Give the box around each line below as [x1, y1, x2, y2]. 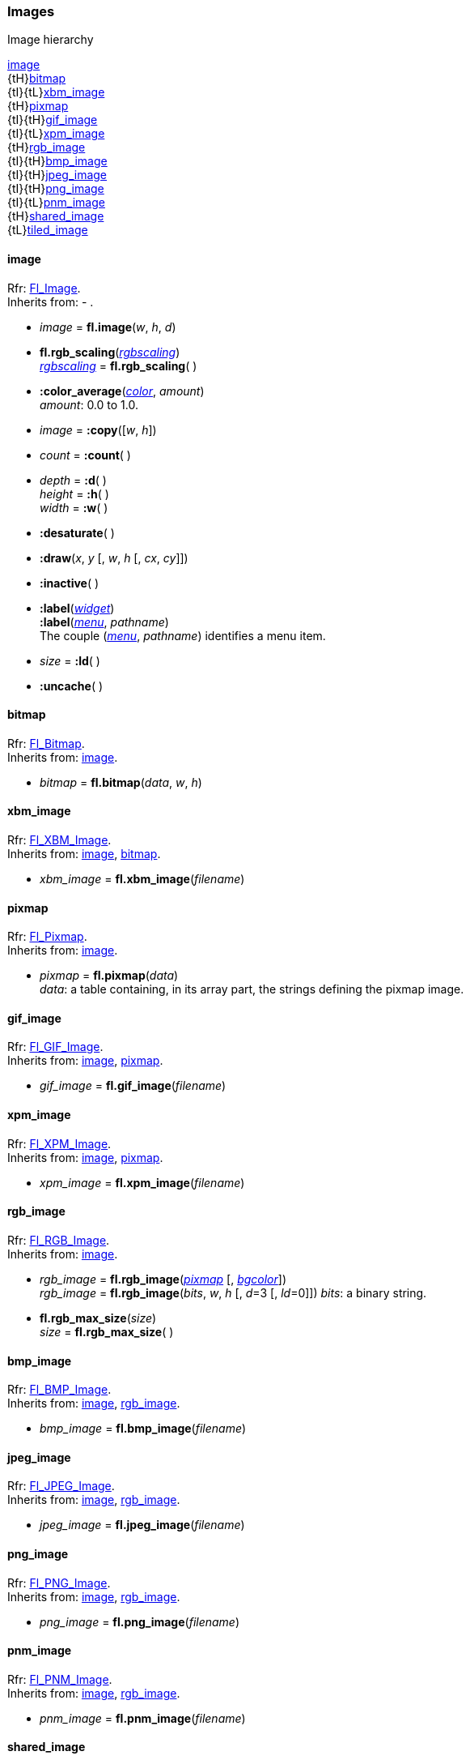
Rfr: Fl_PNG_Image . [7, 1575, 111, 1590]
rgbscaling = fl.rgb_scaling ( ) [40, 358, 197, 373]
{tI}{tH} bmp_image [7, 154, 108, 169]
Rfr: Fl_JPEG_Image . [7, 1479, 115, 1493]
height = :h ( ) [40, 486, 109, 501]
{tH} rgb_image [7, 140, 86, 155]
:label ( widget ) [40, 600, 115, 615]
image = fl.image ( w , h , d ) [40, 319, 176, 334]
